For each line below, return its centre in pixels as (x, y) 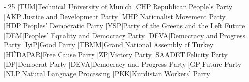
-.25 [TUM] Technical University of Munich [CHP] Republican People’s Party (118, 6)
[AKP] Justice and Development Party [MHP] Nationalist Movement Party (115, 16)
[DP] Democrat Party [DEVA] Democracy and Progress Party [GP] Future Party (123, 64)
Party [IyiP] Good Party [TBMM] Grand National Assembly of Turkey (109, 45)
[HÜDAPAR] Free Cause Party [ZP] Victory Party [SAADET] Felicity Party (116, 54)
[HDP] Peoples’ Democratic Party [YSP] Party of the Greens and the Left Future (124, 26)
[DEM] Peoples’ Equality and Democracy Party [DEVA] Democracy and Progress (125, 35)
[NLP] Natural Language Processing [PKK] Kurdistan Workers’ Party (107, 73)
